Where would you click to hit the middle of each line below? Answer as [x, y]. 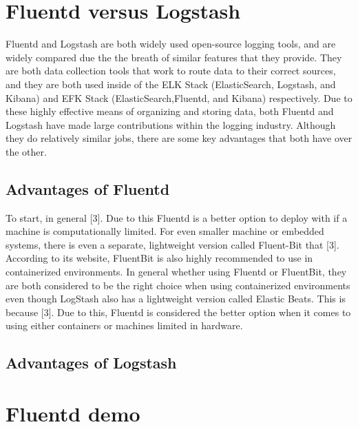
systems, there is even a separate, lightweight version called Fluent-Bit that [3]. [172, 244]
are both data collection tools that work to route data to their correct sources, [171, 71]
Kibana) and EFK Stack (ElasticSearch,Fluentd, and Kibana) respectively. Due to [179, 97]
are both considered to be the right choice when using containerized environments [178, 285]
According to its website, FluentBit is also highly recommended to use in [159, 258]
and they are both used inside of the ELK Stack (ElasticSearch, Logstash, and [171, 84]
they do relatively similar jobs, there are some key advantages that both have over [179, 138]
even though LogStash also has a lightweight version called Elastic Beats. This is [176, 299]
